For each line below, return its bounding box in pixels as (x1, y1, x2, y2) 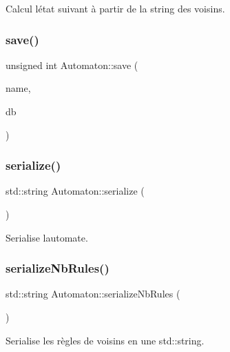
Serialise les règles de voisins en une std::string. (6, 333, 205, 347)
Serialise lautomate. (6, 230, 88, 244)
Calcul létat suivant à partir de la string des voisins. (6, 1, 225, 15)
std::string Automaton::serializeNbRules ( (6, 286, 180, 301)
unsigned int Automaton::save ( (6, 57, 138, 72)
